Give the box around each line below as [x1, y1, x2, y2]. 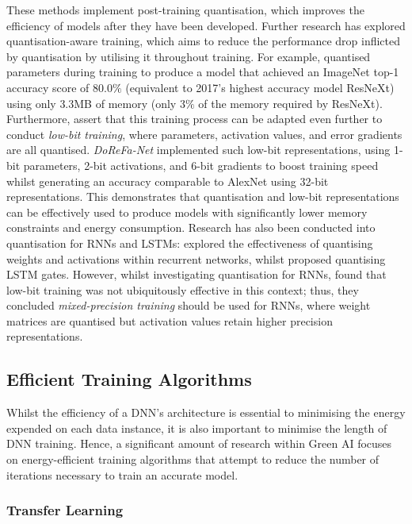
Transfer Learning [6, 500, 124, 520]
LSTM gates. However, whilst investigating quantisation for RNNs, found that [6, 266, 387, 283]
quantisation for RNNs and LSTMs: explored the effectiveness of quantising [6, 234, 373, 251]
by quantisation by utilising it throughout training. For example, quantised [6, 48, 371, 64]
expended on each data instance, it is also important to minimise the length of [6, 419, 387, 436]
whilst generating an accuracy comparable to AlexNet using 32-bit [6, 172, 329, 189]
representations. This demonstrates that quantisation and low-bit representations [6, 188, 399, 205]
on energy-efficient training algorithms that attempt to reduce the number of [6, 451, 380, 468]
